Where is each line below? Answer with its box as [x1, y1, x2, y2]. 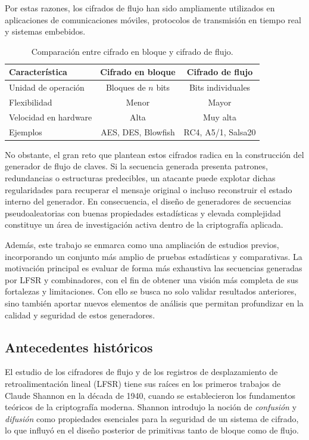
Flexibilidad [9, 96, 52, 109]
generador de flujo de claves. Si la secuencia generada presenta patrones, [5, 160, 268, 172]
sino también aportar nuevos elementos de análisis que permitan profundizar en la [5, 296, 304, 309]
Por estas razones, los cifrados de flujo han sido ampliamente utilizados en [5, 2, 275, 14]
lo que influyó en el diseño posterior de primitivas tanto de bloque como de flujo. [5, 424, 299, 436]
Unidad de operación [9, 81, 85, 94]
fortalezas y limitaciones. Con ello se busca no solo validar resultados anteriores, [5, 285, 296, 298]
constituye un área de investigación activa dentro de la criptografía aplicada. [5, 218, 283, 231]
